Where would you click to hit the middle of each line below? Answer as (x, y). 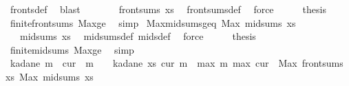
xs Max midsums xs (50, 76)
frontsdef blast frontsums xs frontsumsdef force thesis (168, 9)
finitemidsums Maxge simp (72, 49)
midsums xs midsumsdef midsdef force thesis (138, 36)
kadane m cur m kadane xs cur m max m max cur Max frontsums (177, 63)
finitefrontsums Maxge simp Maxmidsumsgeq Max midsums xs (153, 22)
